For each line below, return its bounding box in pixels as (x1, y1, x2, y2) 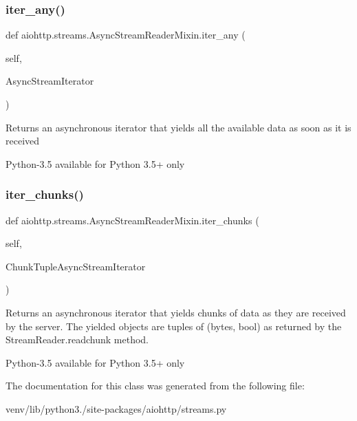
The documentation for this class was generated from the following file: (6, 378, 305, 393)
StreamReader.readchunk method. (6, 332, 149, 347)
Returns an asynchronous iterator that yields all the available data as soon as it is (6, 120, 351, 134)
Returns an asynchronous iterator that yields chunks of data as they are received (6, 305, 346, 319)
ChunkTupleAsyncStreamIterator (6, 259, 146, 273)
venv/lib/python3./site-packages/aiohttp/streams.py (6, 401, 227, 415)
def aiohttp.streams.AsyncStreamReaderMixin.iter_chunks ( (6, 213, 259, 227)
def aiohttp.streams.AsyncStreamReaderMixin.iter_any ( (6, 28, 246, 42)
